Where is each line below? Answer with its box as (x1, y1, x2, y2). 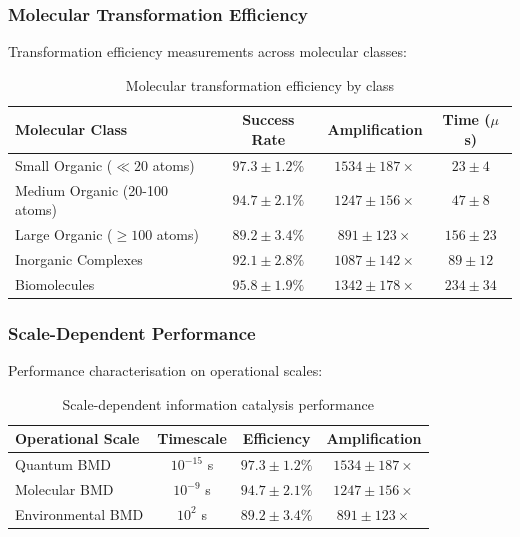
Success (242, 109, 295, 130)
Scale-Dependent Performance (8, 320, 256, 345)
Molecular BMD (15, 479, 114, 499)
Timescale (157, 428, 227, 449)
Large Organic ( (15, 224, 113, 245)
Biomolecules (15, 273, 95, 294)
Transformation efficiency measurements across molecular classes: (8, 41, 407, 62)
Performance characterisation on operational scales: (8, 360, 323, 381)
